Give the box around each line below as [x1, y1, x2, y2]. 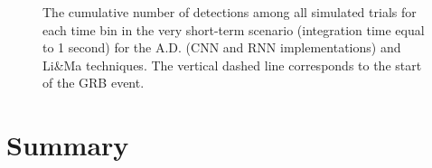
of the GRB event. [42, 73, 145, 92]
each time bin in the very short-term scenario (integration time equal [42, 20, 425, 39]
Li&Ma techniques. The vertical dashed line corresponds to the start [42, 55, 422, 74]
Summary [6, 126, 129, 163]
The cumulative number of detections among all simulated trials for [42, 3, 417, 21]
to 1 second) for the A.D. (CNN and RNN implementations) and [42, 38, 401, 57]
